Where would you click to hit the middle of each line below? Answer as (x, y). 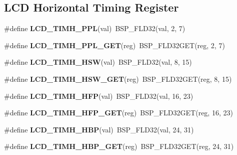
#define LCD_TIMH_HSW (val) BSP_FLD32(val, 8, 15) (98, 62)
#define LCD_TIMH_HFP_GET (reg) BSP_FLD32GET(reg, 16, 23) (118, 113)
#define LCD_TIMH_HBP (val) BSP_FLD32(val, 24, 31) (99, 129)
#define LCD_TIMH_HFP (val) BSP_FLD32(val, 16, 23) (99, 96)
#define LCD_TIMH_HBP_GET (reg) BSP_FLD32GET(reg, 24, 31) (119, 146)
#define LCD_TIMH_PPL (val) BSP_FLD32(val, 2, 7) (95, 28)
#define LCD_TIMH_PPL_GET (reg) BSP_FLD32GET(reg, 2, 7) (114, 45)
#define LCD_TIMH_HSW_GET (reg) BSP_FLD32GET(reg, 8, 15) (118, 79)
